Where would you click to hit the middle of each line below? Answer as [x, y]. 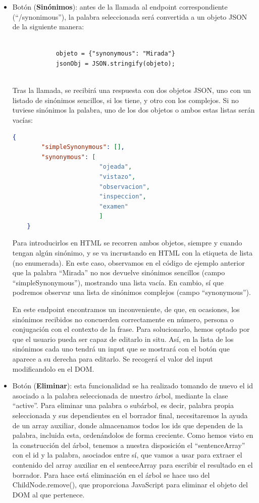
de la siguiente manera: [48, 27]
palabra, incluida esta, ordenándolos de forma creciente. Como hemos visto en [133, 435]
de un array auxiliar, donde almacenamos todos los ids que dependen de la [128, 425]
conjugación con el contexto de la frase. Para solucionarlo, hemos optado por [131, 329]
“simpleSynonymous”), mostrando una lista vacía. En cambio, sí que [118, 282]
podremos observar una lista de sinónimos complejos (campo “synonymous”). [132, 292]
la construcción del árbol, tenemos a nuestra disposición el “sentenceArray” [129, 445]
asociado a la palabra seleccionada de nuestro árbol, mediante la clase [120, 395]
